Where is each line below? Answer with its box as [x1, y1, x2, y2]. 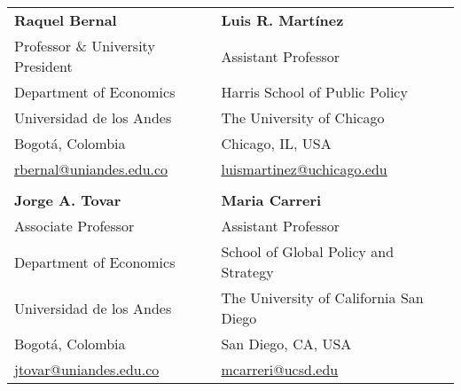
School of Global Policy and [221, 241, 395, 262]
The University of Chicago [221, 107, 385, 128]
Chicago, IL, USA [221, 133, 332, 153]
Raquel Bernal [14, 10, 117, 30]
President [14, 56, 73, 76]
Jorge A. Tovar [14, 190, 121, 210]
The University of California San [221, 287, 424, 308]
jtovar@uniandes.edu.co [14, 359, 160, 379]
